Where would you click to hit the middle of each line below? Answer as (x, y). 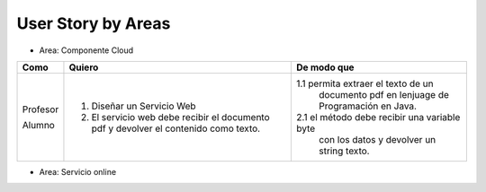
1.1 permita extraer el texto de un (365, 83)
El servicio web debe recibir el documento (180, 117)
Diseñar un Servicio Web (144, 106)
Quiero (84, 67)
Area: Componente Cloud (86, 50)
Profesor (40, 109)
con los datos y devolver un (378, 139)
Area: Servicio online (78, 171)
